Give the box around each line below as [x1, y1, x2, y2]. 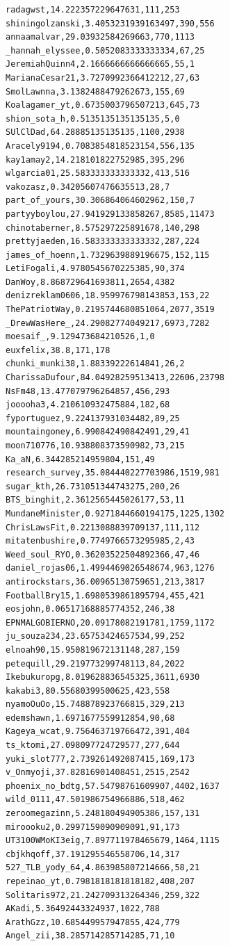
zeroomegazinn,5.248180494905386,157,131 [6, 808, 200, 819]
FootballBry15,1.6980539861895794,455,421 [6, 590, 205, 601]
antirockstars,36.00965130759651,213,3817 [6, 576, 205, 587]
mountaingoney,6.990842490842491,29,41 [6, 427, 190, 437]
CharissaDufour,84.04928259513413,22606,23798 [6, 373, 224, 383]
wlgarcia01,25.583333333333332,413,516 [6, 168, 190, 179]
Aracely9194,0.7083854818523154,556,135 [6, 140, 195, 151]
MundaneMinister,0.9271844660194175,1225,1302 [6, 508, 224, 519]
